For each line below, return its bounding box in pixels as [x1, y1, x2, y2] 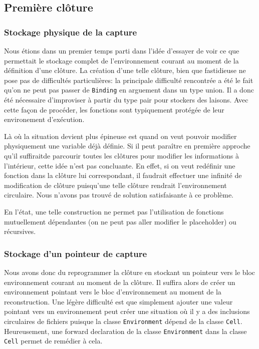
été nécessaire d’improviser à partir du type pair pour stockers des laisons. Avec [4, 94, 248, 105]
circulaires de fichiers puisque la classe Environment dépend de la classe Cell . [4, 315, 242, 326]
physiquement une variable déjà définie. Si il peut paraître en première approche [4, 140, 250, 151]
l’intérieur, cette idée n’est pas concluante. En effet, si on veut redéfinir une [4, 160, 235, 170]
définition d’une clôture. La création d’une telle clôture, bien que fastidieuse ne [4, 65, 246, 75]
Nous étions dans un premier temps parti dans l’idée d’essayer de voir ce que [4, 45, 239, 55]
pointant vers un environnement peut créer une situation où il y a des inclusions [4, 306, 250, 316]
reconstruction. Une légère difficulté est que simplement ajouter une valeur [4, 296, 233, 306]
